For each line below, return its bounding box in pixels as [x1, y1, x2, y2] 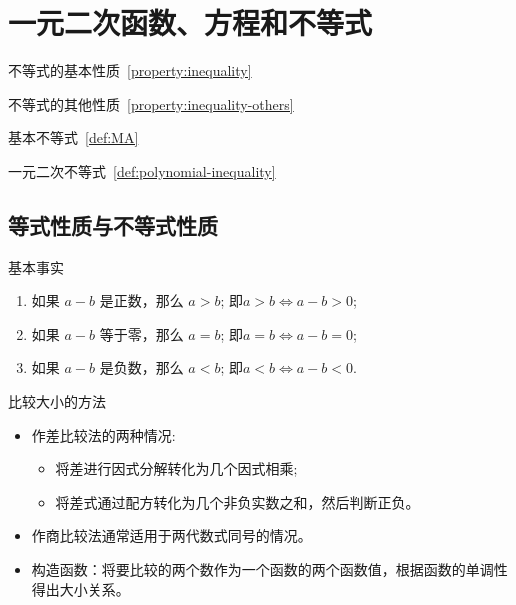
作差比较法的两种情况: [31, 424, 176, 445]
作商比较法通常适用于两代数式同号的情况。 [31, 525, 312, 546]
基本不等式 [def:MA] [8, 127, 139, 148]
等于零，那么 [99, 323, 184, 344]
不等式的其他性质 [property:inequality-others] [8, 93, 294, 114]
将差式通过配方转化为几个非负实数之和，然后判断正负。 [55, 491, 420, 512]
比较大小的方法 [8, 391, 106, 412]
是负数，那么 [99, 357, 184, 378]
